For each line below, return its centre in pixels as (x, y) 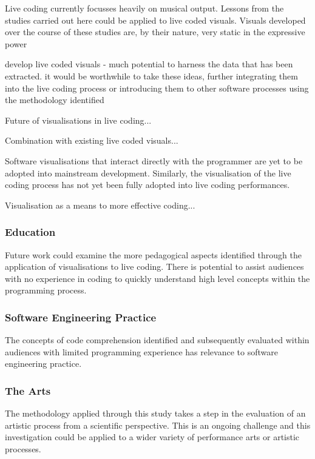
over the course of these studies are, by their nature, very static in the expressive (155, 32)
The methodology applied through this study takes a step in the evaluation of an (155, 413)
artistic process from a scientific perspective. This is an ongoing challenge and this (158, 425)
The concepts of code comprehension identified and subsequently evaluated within (157, 340)
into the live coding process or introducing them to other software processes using (157, 88)
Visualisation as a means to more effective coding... (100, 205)
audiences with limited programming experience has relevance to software (141, 351)
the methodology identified (55, 100)
